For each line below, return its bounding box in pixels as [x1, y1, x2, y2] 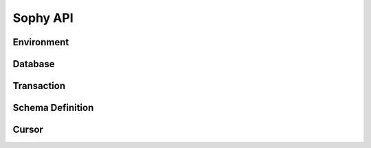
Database [12, 58, 55, 70]
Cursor [12, 124, 44, 136]
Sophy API [12, 10, 74, 25]
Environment [12, 36, 69, 48]
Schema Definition [12, 102, 94, 114]
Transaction [12, 80, 66, 92]
